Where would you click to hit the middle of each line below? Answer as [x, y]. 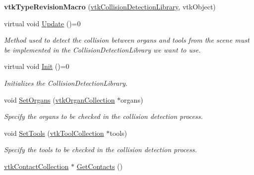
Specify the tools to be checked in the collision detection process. [100, 149]
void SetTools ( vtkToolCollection [54, 133]
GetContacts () [99, 166]
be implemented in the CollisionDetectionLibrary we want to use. [102, 49]
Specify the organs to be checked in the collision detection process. [103, 116]
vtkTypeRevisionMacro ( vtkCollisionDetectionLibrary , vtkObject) [110, 6]
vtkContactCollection [36, 166]
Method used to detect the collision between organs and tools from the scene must [127, 40]
